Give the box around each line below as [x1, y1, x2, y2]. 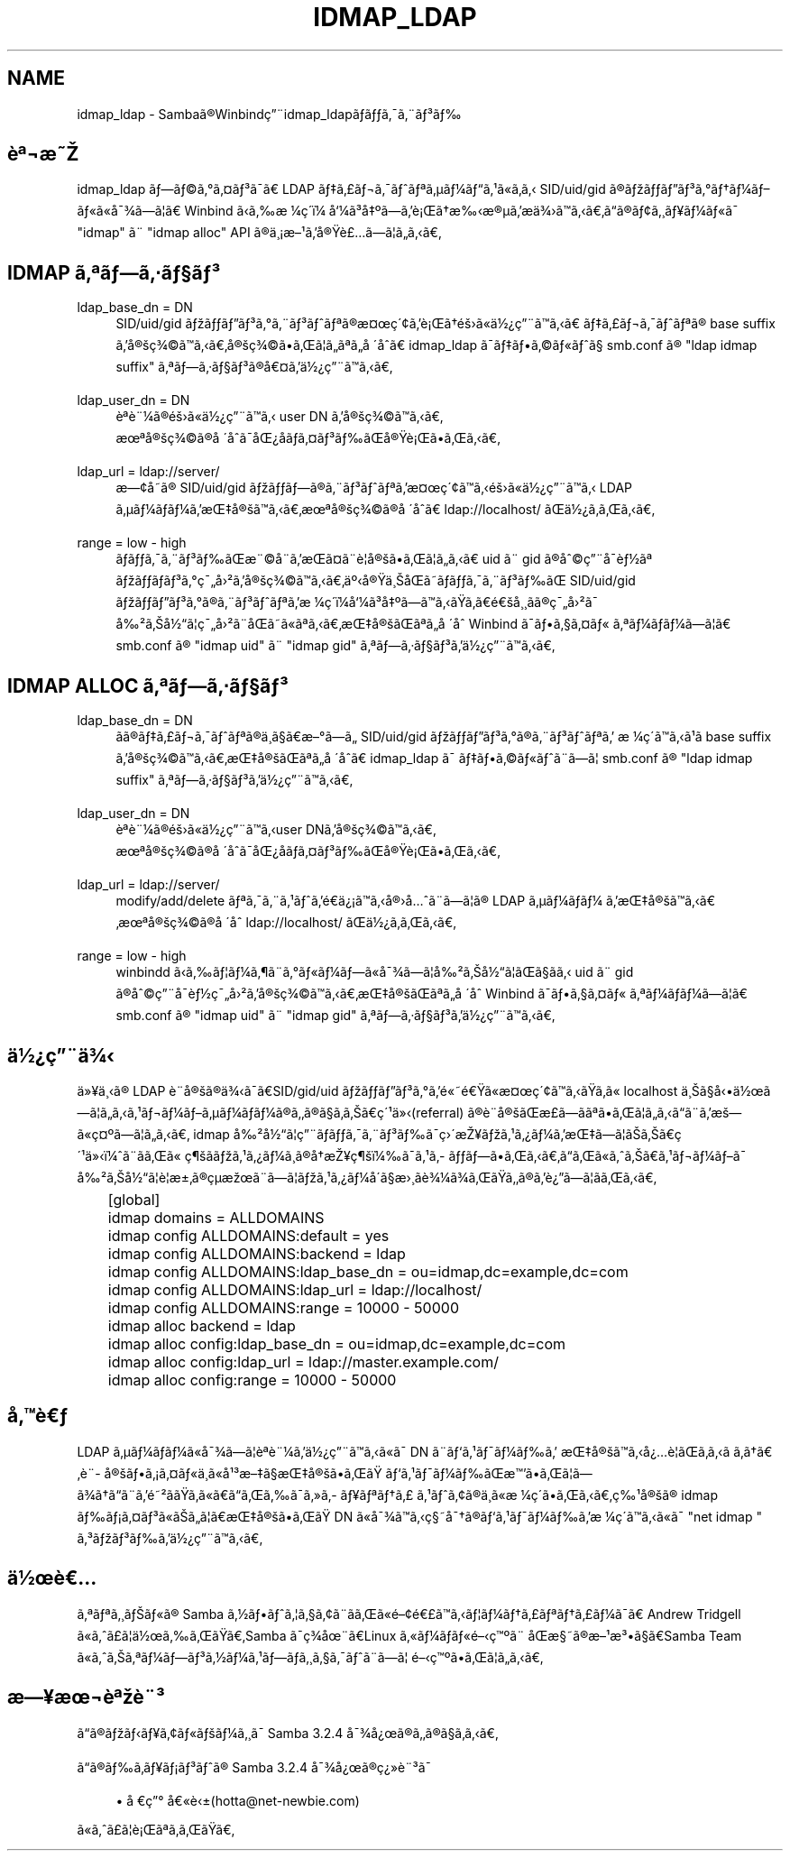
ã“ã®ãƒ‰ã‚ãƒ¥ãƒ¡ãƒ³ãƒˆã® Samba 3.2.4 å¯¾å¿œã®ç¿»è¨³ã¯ [77, 1759, 432, 1775]
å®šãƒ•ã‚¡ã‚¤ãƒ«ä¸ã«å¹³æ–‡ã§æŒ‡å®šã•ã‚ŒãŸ [104, 1465, 382, 1481]
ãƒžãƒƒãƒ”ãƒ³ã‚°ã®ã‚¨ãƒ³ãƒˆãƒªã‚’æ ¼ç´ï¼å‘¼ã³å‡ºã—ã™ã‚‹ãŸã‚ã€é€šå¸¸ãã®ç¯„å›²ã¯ [115, 594, 599, 611]
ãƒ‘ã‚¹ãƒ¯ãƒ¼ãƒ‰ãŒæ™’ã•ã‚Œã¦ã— [385, 1465, 592, 1481]
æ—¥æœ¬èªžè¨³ [7, 1686, 165, 1709]
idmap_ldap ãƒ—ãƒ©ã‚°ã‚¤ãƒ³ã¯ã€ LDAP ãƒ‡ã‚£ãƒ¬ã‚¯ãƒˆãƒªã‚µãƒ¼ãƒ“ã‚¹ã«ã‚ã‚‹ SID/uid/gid [77, 181, 606, 198]
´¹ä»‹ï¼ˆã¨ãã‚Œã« [77, 1147, 181, 1164]
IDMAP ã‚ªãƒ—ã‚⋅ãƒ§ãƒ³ [7, 261, 221, 284]
